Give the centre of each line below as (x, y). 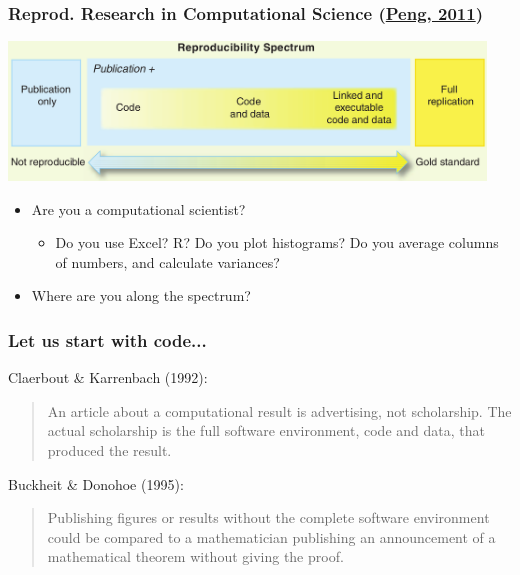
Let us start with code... (107, 339)
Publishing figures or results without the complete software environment (268, 517)
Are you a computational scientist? (138, 208)
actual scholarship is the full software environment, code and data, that (266, 430)
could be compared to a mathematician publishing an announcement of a (271, 536)
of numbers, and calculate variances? (167, 261)
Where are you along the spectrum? (141, 295)
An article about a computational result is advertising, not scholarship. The (279, 410)
